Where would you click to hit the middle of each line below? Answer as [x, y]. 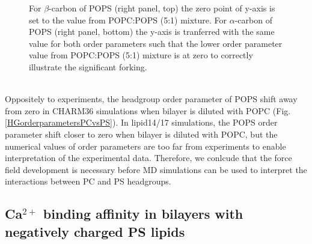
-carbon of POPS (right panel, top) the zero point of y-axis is [162, 8]
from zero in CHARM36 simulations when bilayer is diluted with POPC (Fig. [148, 110]
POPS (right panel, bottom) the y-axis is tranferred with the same [152, 32]
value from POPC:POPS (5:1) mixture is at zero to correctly [141, 55]
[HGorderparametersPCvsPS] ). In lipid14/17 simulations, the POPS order [141, 122]
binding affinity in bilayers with [143, 214]
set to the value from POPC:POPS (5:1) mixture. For [128, 20]
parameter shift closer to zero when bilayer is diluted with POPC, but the [141, 134]
